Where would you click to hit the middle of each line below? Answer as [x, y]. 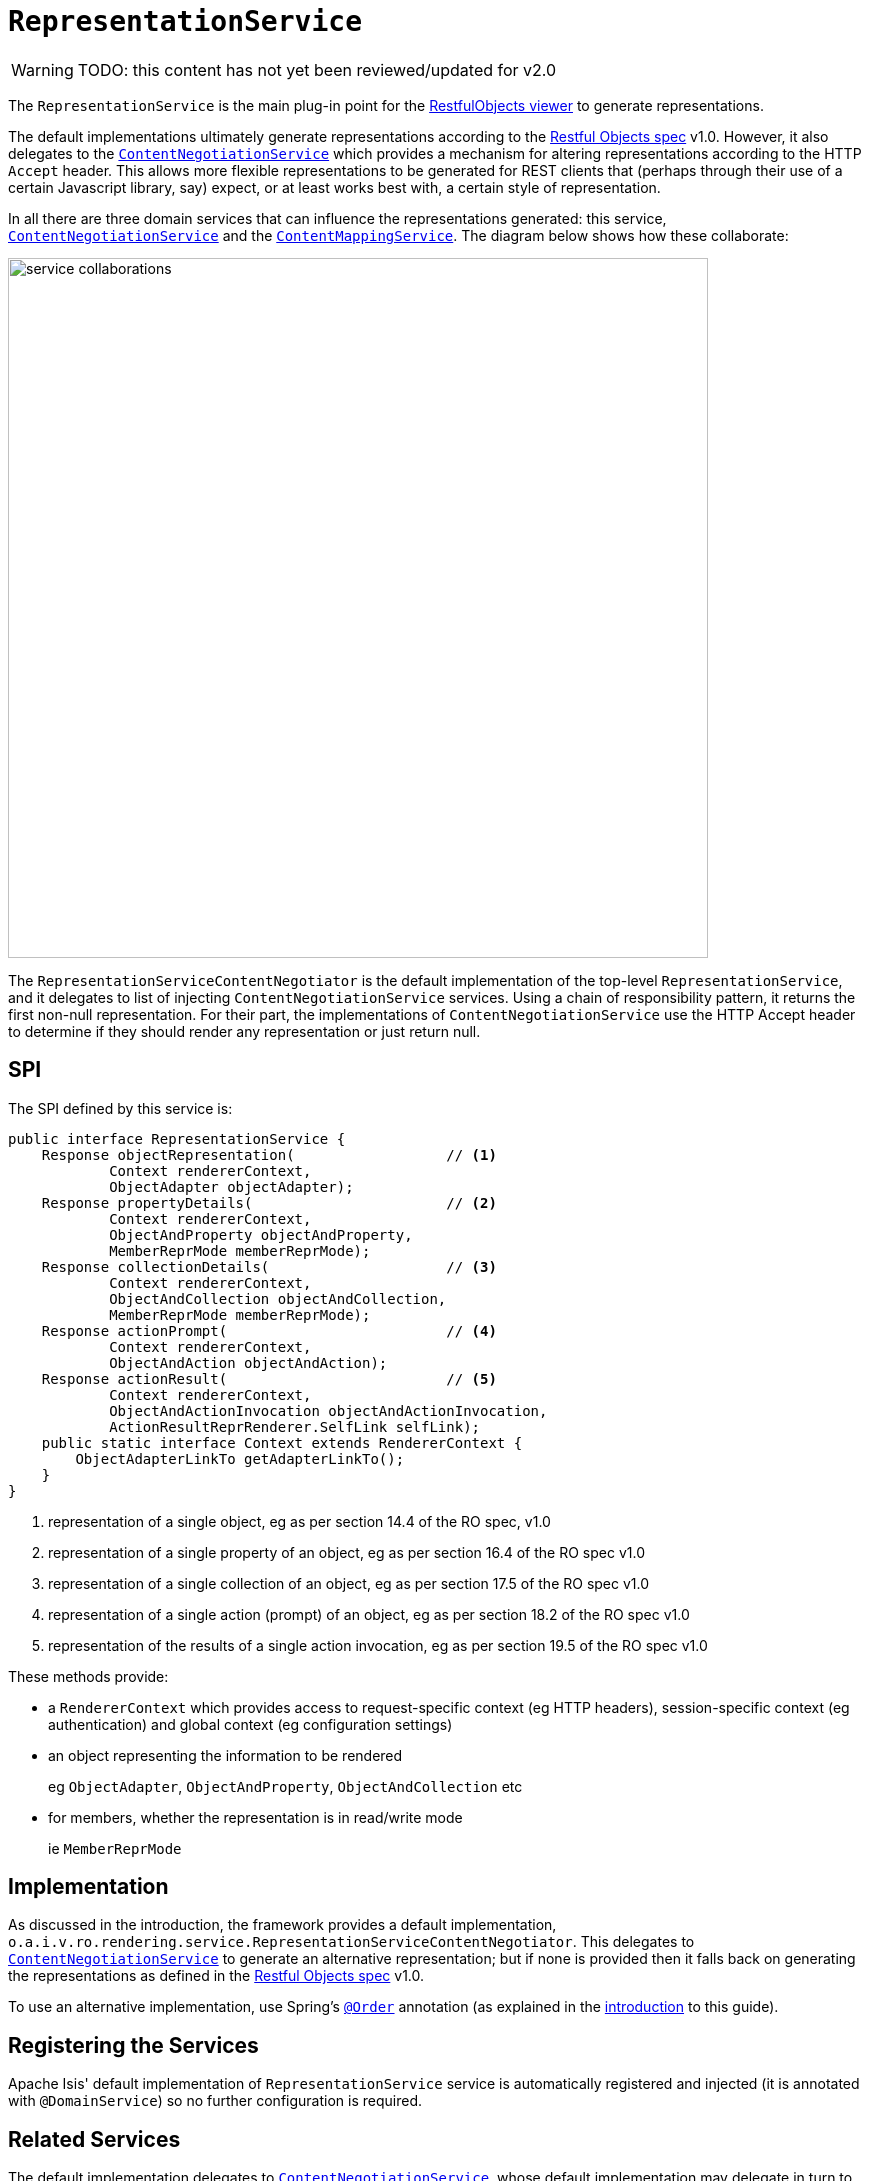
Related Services [94, 2139]
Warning [42, 69]
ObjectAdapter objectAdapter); [231, 1186]
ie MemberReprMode [115, 1848]
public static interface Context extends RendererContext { [282, 1442]
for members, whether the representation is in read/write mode [255, 1817]
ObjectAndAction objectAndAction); [248, 1362]
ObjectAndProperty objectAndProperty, [261, 1234]
